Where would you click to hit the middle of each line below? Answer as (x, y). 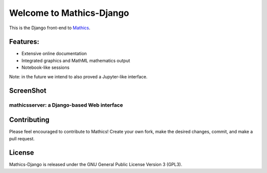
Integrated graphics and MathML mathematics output (76, 60)
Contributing (29, 120)
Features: (24, 42)
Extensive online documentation (54, 54)
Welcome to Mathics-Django (69, 13)
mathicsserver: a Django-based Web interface (66, 105)
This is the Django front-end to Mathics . (50, 28)
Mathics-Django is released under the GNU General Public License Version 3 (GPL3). (96, 165)
